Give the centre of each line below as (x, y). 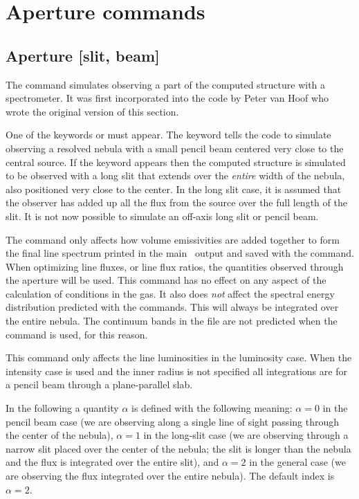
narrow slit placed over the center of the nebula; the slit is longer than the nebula (178, 448)
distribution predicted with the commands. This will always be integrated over (172, 307)
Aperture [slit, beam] (83, 55)
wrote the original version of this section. (92, 111)
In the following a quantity (62, 408)
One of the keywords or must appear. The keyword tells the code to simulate (168, 135)
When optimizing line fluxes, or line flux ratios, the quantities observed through (175, 266)
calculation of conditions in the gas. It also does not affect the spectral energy (170, 293)
